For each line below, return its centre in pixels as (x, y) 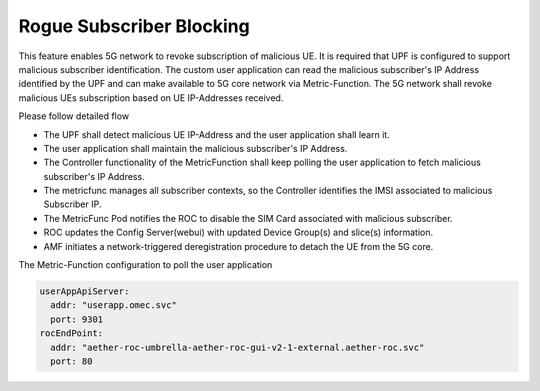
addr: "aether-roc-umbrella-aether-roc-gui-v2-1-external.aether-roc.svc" (237, 347)
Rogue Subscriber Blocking (134, 26)
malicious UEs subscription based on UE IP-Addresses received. (151, 97)
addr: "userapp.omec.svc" (113, 305)
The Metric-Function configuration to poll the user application (145, 265)
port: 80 (71, 361)
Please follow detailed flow (74, 116)
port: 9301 (77, 319)
